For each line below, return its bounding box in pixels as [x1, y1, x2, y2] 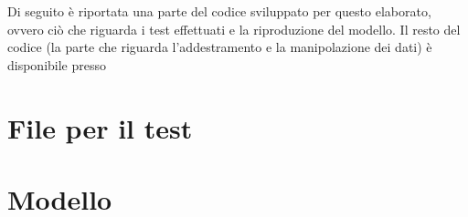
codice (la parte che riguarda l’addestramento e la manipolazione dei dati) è [7, 37, 432, 57]
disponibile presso [7, 55, 107, 74]
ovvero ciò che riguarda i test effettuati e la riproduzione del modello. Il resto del [7, 19, 461, 38]
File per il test [7, 108, 193, 146]
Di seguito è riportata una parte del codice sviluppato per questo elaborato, [7, 2, 431, 20]
